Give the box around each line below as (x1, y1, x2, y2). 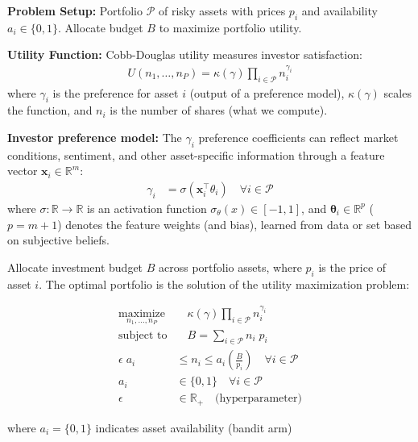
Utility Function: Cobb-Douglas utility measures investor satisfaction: (7, 46, 362, 63)
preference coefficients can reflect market (198, 128, 399, 145)
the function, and (7, 102, 93, 119)
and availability (301, 2, 378, 19)
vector (7, 162, 38, 179)
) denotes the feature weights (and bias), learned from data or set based (57, 215, 412, 232)
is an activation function (87, 199, 207, 216)
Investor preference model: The (7, 128, 182, 145)
